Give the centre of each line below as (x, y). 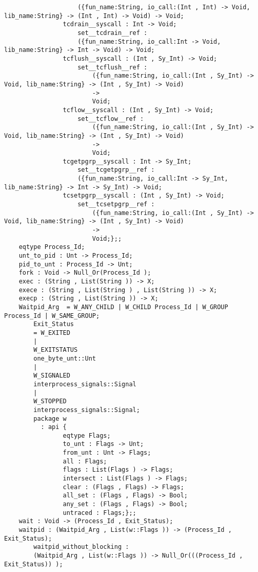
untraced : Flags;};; (100, 513)
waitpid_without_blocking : (81, 547)
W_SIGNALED (52, 376)
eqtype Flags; (87, 435)
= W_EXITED (52, 333)
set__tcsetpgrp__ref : (116, 204)
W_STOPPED (50, 401)
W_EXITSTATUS (56, 350)
